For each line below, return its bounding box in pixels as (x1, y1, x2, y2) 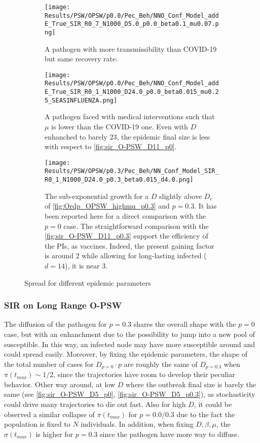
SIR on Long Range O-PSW (4, 299, 122, 312)
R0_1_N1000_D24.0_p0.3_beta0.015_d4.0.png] (45, 176, 194, 184)
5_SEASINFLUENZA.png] (45, 96, 118, 104)
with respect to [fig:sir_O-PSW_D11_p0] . (45, 141, 177, 152)
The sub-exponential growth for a (45, 190, 149, 201)
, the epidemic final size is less (117, 131, 210, 142)
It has (198, 200, 217, 211)
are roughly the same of (124, 358, 198, 369)
